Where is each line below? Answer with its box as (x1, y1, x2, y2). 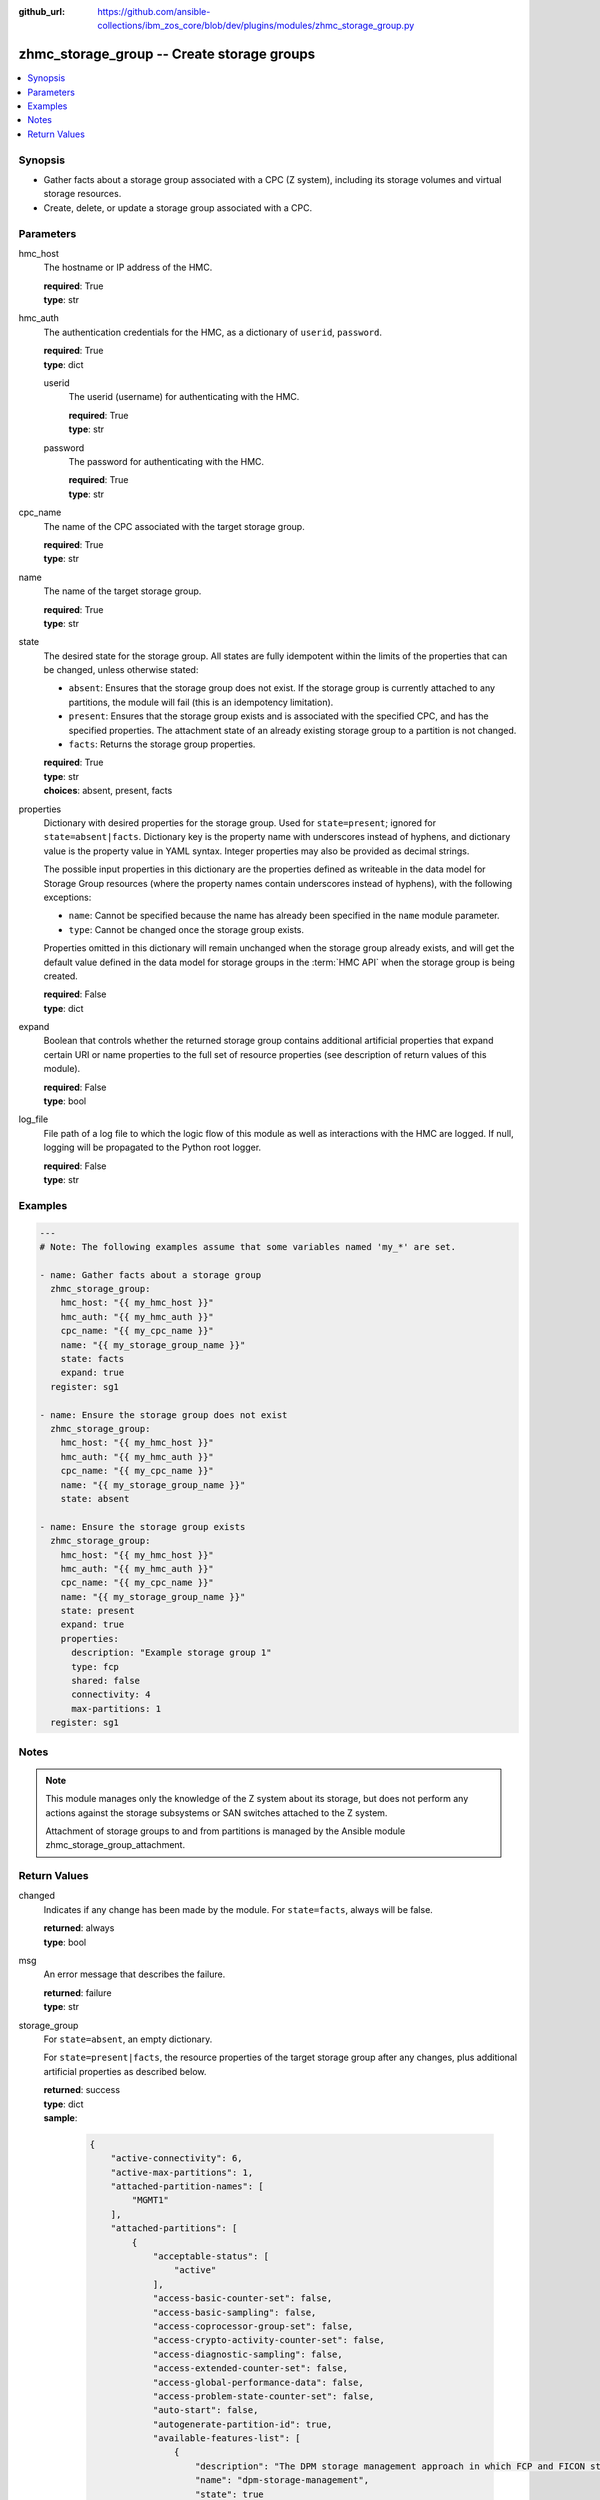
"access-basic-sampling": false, (152, 2306, 317, 2318)
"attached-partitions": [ (110, 2223, 238, 2234)
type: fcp (71, 1661, 120, 1672)
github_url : (18, 6, 65, 17)
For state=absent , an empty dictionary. (43, 2033, 213, 2045)
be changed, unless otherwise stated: (43, 664, 199, 676)
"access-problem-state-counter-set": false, (152, 2390, 375, 2402)
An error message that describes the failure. (43, 1968, 226, 1980)
